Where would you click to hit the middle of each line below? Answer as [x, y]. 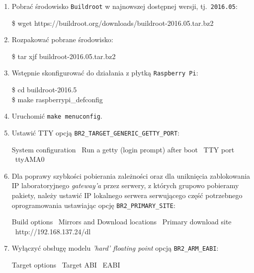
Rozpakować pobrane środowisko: [62, 39]
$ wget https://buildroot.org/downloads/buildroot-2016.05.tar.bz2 [113, 23]
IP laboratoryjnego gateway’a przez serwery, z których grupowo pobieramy [125, 185]
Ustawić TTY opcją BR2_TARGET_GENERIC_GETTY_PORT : [95, 132]
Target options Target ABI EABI [66, 265]
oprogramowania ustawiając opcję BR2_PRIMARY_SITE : [93, 205]
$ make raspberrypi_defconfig [57, 99]
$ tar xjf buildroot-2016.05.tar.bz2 [64, 56]
